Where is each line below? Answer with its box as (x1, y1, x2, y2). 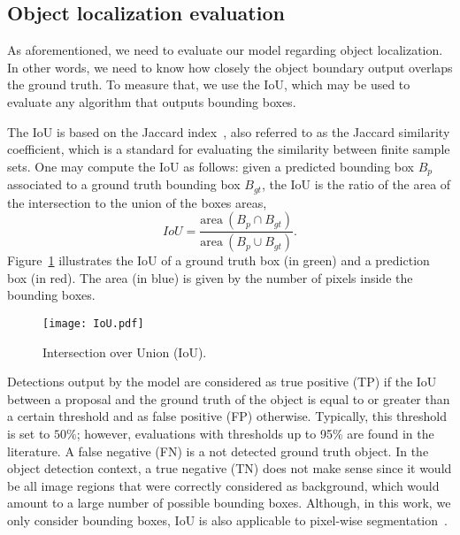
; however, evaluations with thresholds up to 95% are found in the (76, 424, 434, 442)
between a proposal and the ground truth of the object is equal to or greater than (7, 389, 450, 408)
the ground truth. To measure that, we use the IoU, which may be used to (7, 75, 410, 94)
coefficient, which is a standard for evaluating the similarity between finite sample (7, 140, 450, 158)
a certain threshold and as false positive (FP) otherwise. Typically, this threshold (7, 407, 447, 425)
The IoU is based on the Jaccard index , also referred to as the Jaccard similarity (7, 122, 450, 141)
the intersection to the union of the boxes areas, (7, 193, 267, 211)
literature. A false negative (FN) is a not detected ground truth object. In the (7, 441, 429, 460)
